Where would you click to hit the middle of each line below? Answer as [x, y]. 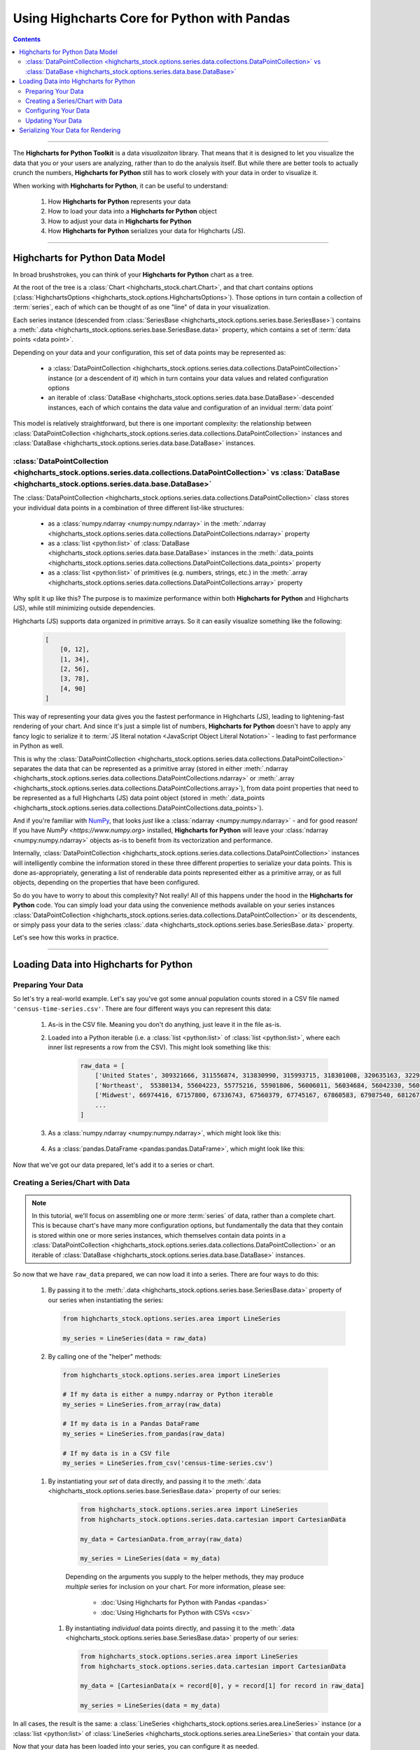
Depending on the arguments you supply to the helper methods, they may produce [185, 1577]
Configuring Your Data [58, 111]
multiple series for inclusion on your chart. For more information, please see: [176, 1586]
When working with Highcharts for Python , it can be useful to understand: [121, 185]
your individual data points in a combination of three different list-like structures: [128, 507]
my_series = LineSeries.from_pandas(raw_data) [144, 1434]
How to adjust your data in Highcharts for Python [120, 221]
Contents [27, 39]
